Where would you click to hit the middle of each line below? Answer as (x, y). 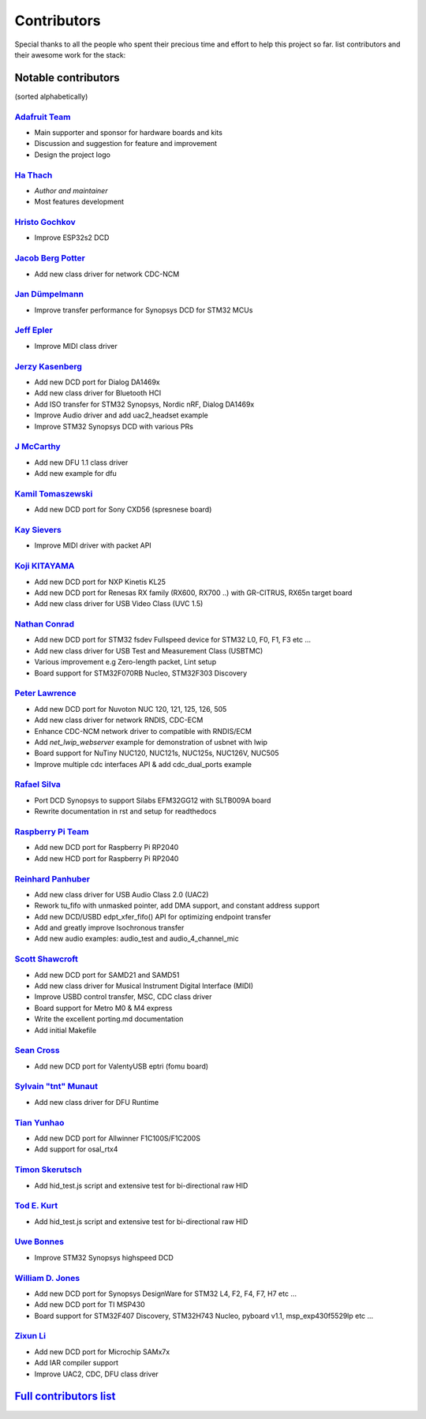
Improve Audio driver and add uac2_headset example (121, 415)
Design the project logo (72, 155)
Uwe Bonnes (39, 1241)
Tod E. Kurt (36, 1206)
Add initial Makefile (65, 1030)
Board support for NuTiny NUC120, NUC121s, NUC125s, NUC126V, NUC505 (157, 753)
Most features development (79, 202)
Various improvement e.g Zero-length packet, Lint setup (125, 662)
